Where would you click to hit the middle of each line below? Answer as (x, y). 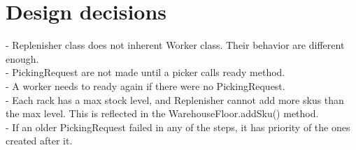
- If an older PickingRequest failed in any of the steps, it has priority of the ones (178, 127)
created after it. (39, 141)
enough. (22, 58)
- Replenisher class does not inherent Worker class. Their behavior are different (175, 45)
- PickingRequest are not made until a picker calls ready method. (145, 72)
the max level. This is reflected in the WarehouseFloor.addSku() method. (162, 113)
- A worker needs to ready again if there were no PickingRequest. (145, 85)
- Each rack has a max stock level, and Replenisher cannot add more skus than (175, 99)
